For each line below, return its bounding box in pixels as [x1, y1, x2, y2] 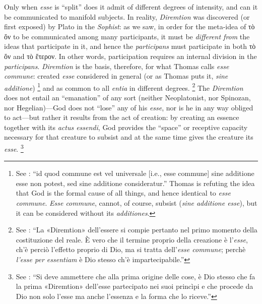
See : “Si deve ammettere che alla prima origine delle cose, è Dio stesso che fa [16, 271, 255, 281]
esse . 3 [4, 142, 24, 154]
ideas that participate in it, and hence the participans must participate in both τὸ [4, 41, 256, 51]
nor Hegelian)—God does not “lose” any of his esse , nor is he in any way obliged [4, 102, 253, 112]
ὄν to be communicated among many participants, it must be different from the [4, 31, 250, 41]
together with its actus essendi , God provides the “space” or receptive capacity [4, 121, 248, 132]
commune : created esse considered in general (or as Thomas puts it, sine [4, 71, 228, 81]
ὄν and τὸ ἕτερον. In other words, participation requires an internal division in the [4, 50, 257, 61]
